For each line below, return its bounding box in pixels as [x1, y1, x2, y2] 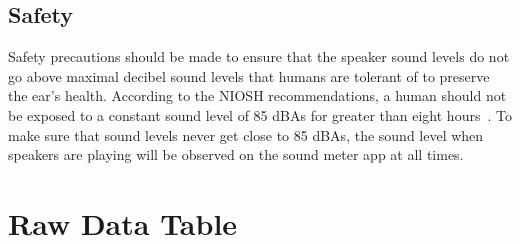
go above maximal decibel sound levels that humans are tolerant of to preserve [8, 65, 490, 86]
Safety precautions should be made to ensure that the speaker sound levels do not [8, 46, 510, 67]
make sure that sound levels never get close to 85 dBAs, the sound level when [8, 124, 484, 145]
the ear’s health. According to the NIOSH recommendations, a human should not [8, 85, 507, 106]
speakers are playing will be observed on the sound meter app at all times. [8, 144, 464, 165]
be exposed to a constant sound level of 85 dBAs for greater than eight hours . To [8, 104, 512, 125]
